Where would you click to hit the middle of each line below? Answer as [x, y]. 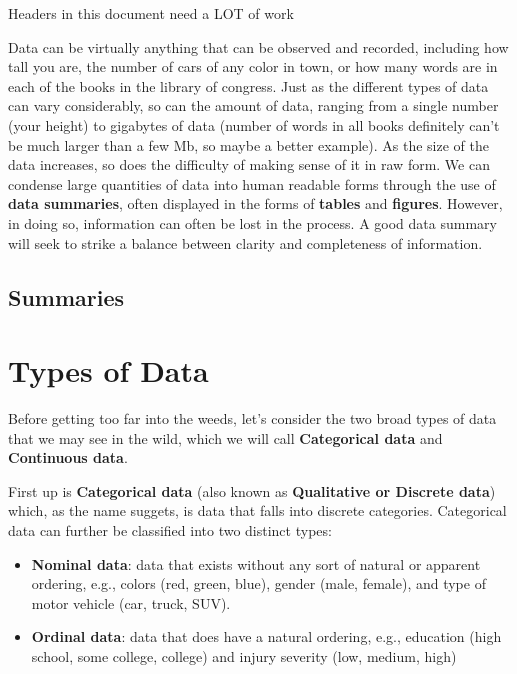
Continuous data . [68, 457]
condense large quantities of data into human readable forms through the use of [252, 183]
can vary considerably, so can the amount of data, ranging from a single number [253, 105]
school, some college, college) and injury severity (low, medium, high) [244, 655]
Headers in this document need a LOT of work [151, 13]
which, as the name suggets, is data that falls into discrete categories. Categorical [257, 510]
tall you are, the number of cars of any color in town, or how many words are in [253, 66]
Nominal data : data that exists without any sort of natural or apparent [256, 563]
